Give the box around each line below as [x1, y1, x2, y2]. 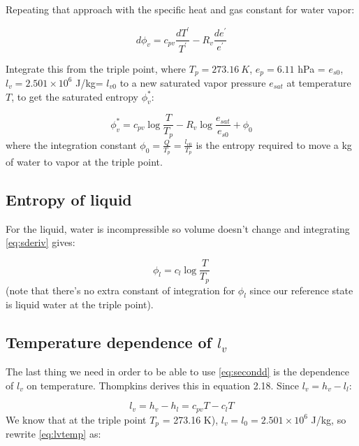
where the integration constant [6, 137, 137, 152]
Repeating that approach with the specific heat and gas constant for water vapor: [6, 2, 355, 16]
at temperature [286, 75, 351, 89]
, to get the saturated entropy [11, 89, 138, 103]
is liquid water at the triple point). [6, 297, 154, 312]
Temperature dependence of [6, 331, 212, 353]
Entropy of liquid [6, 189, 132, 210]
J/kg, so [311, 412, 346, 426]
